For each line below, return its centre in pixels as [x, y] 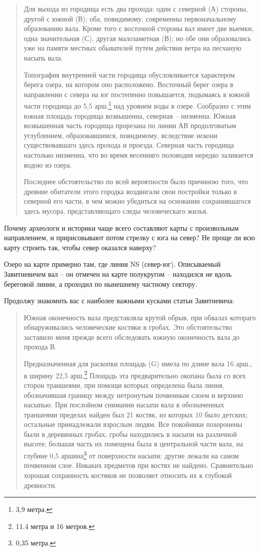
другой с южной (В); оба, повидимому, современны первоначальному [130, 18]
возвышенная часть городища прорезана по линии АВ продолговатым [130, 125]
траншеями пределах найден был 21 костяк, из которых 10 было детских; [136, 414]
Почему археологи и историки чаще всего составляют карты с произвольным [121, 227]
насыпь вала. [43, 57]
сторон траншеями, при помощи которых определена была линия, [124, 385]
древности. [40, 485]
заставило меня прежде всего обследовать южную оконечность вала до [132, 337]
